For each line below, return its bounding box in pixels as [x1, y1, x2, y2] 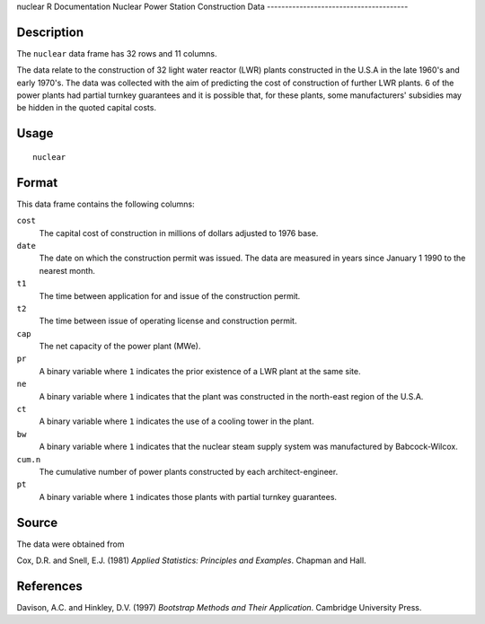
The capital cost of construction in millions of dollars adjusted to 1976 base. [39, 227, 319, 238]
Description [16, 24, 84, 40]
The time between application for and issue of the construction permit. [39, 290, 301, 301]
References [16, 578, 83, 593]
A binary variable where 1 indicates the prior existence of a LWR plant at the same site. [39, 365, 361, 376]
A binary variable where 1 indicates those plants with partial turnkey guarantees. [39, 491, 337, 502]
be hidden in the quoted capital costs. [16, 102, 157, 113]
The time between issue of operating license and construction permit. [39, 315, 297, 327]
